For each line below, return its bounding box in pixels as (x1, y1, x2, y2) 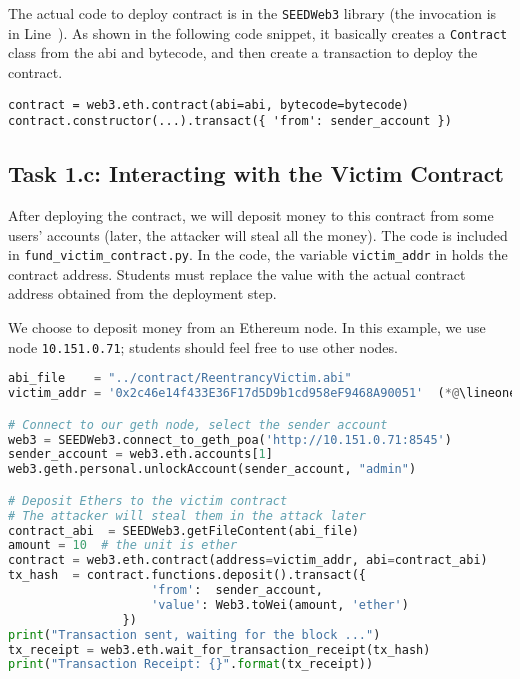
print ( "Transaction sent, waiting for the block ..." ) (8, 627, 381, 642)
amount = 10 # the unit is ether (8, 538, 238, 553)
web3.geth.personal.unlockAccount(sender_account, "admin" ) (8, 462, 417, 477)
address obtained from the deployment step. (8, 283, 277, 304)
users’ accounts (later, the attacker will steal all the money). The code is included (8, 224, 508, 245)
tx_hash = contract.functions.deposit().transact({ (8, 568, 366, 583)
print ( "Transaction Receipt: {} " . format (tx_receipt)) (8, 657, 374, 672)
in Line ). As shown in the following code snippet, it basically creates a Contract (8, 22, 508, 43)
